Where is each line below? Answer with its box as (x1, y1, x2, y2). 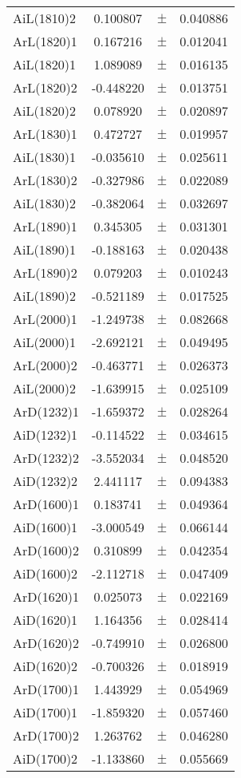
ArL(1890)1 (13, 217, 77, 235)
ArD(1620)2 (13, 634, 79, 652)
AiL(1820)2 (13, 101, 76, 120)
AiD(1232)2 (13, 472, 78, 490)
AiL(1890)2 (13, 286, 76, 305)
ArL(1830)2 (13, 171, 77, 189)
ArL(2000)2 (13, 356, 77, 374)
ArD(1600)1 (13, 495, 79, 513)
